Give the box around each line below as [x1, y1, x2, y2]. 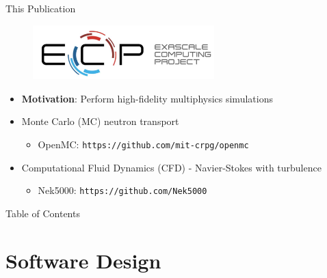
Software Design [5, 246, 161, 274]
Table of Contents [5, 206, 80, 220]
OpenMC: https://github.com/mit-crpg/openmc [38, 137, 249, 151]
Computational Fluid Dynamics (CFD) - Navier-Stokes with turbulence [21, 160, 322, 174]
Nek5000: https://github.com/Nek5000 [38, 183, 207, 197]
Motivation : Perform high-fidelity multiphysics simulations [21, 91, 273, 105]
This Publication [5, 1, 76, 15]
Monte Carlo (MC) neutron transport [21, 114, 179, 128]
